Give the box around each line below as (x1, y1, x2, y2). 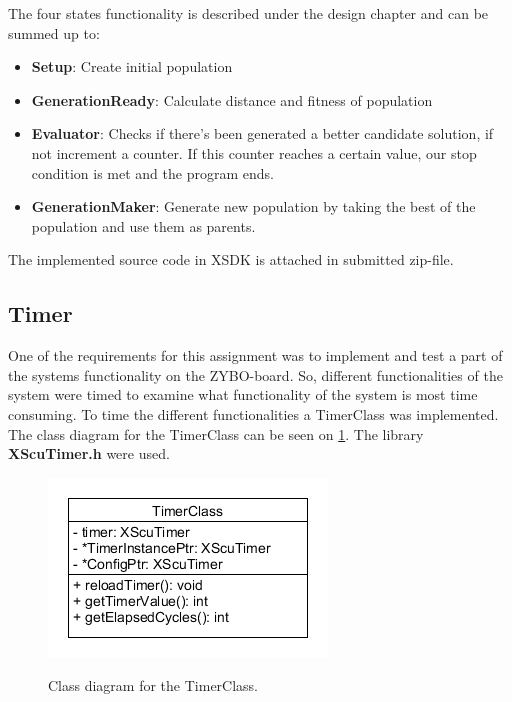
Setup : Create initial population (31, 56, 233, 77)
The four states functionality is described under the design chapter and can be (8, 3, 489, 23)
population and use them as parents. (31, 215, 256, 236)
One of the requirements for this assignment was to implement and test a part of (8, 345, 503, 366)
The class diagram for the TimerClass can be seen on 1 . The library (8, 423, 424, 444)
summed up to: (8, 22, 100, 43)
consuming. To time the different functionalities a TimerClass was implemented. (8, 403, 499, 424)
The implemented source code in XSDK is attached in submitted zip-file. (8, 249, 454, 270)
